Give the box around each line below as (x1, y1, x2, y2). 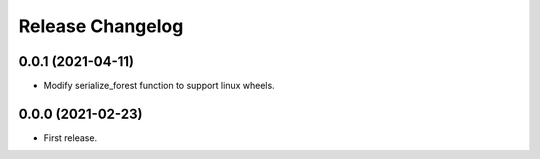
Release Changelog (18, 15, 184, 37)
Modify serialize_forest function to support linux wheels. (43, 80, 275, 92)
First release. (43, 131, 98, 144)
